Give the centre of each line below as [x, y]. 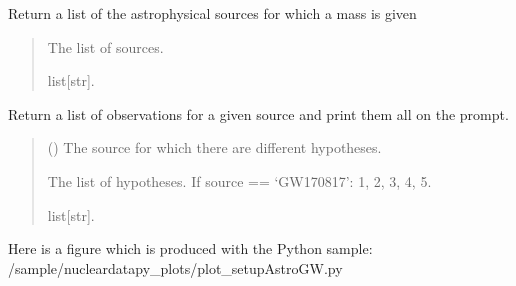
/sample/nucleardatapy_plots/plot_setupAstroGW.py [175, 267]
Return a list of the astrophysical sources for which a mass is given [212, 13]
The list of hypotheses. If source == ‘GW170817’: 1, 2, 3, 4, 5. [239, 180]
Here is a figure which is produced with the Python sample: [190, 248]
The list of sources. [105, 46]
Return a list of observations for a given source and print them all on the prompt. [258, 113]
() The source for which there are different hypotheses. [214, 147]
